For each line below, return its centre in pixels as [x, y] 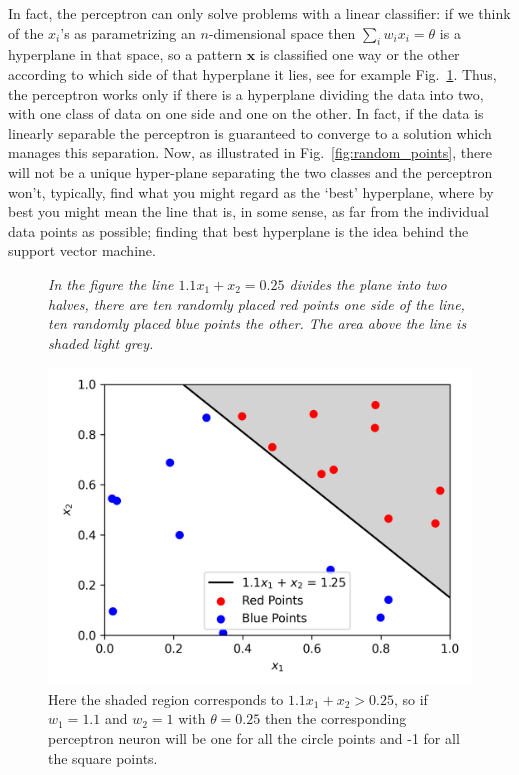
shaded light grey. [101, 342]
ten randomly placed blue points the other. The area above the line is [257, 323]
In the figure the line [111, 283]
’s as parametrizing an [128, 32]
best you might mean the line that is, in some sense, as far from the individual [248, 211]
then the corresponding [335, 718]
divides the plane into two [368, 283]
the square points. [103, 757]
